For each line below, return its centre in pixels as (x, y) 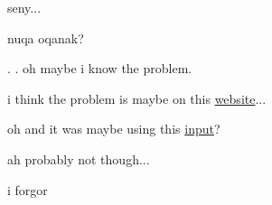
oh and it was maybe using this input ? (114, 129)
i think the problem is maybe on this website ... (137, 98)
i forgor (28, 189)
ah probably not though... (79, 158)
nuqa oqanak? (46, 37)
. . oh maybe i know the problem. (100, 68)
